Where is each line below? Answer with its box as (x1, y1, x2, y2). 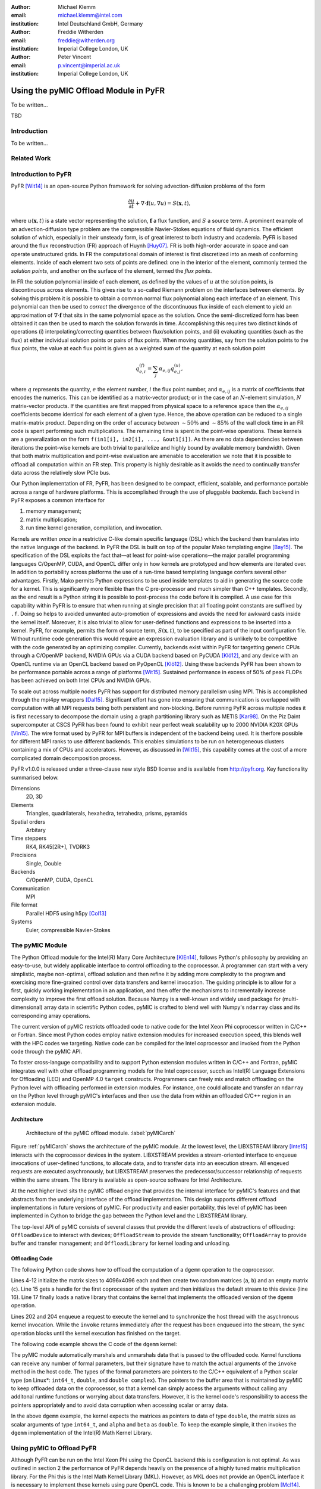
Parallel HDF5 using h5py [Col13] (26, 909, 107, 917)
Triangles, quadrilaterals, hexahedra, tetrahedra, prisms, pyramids (26, 810, 187, 817)
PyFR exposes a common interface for (11, 497, 105, 504)
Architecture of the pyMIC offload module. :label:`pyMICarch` (26, 1129, 176, 1136)
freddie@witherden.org (58, 36, 115, 44)
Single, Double (26, 859, 62, 867)
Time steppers (11, 834, 47, 842)
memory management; (26, 507, 81, 515)
